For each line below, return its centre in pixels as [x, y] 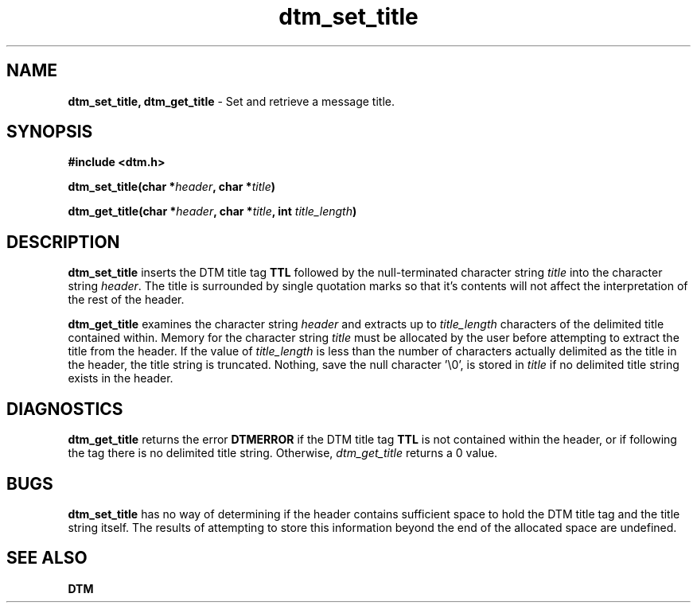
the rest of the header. [126, 300]
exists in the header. [121, 378]
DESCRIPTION [63, 242]
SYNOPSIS [50, 132]
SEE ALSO [47, 558]
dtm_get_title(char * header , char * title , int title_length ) [212, 211]
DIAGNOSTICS [65, 409]
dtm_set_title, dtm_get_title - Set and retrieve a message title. [231, 101]
